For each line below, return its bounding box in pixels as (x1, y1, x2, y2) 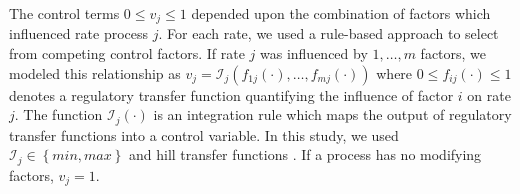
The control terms (9, 3, 120, 23)
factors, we (420, 43, 487, 64)
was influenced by (260, 43, 368, 64)
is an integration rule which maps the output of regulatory (153, 104, 512, 125)
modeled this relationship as (9, 62, 181, 83)
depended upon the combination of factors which (191, 3, 491, 23)
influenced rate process (9, 23, 149, 44)
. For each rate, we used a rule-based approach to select (158, 23, 499, 44)
